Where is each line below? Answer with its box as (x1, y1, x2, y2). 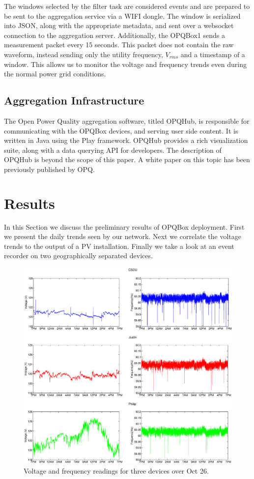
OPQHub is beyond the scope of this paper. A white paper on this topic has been (4, 154, 250, 165)
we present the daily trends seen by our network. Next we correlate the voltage (4, 231, 242, 241)
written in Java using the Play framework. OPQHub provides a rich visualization (4, 135, 248, 145)
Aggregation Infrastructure (4, 93, 144, 108)
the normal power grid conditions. (4, 68, 106, 79)
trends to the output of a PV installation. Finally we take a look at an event (4, 240, 234, 251)
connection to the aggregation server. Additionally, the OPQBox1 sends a (4, 30, 225, 40)
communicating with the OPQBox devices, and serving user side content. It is (4, 125, 238, 136)
